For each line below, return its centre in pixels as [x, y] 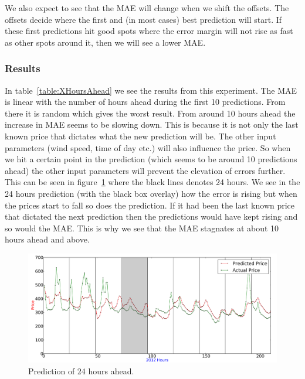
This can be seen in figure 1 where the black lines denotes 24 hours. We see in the [152, 182]
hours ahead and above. [47, 239]
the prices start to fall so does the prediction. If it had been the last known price [150, 205]
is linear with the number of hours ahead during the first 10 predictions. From [145, 102]
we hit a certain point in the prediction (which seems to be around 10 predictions [151, 159]
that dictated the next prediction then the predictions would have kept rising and [151, 216]
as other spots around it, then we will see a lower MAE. [105, 42]
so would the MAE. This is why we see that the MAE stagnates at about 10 [142, 228]
